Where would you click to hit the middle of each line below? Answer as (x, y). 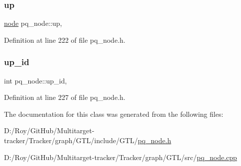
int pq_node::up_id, (36, 80)
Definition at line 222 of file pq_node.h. (65, 40)
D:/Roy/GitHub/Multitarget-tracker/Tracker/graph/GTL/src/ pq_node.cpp (120, 157)
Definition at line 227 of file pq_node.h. (65, 97)
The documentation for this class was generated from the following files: (114, 114)
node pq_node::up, (33, 23)
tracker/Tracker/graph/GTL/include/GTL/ (71, 140)
